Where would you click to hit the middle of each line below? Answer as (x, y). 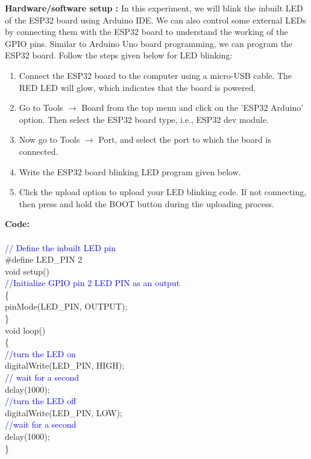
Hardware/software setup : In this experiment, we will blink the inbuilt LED (154, 8)
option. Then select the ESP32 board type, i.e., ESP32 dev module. (144, 119)
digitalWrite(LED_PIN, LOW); (64, 412)
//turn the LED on (40, 353)
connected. (39, 151)
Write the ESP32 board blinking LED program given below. (130, 171)
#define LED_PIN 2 (44, 259)
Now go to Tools (49, 139)
